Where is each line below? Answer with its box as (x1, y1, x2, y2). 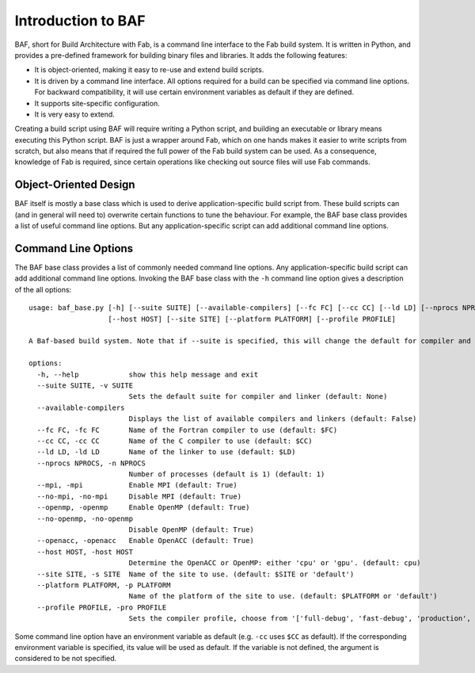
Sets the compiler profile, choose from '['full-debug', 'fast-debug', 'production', (128, 614, 471, 623)
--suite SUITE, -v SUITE (36, 380, 134, 390)
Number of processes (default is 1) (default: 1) (128, 470, 325, 479)
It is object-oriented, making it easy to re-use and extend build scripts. (34, 65, 264, 75)
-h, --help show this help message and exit (36, 369, 259, 379)
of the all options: (14, 285, 72, 294)
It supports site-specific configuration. (34, 98, 160, 108)
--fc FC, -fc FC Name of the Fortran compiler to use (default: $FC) (36, 425, 338, 434)
